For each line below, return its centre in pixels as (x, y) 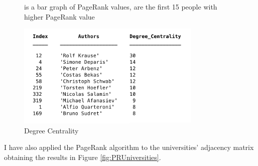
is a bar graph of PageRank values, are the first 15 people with (121, 7)
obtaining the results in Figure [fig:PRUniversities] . (83, 157)
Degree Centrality (51, 130)
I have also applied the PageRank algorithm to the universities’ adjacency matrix (129, 147)
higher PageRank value (59, 16)
